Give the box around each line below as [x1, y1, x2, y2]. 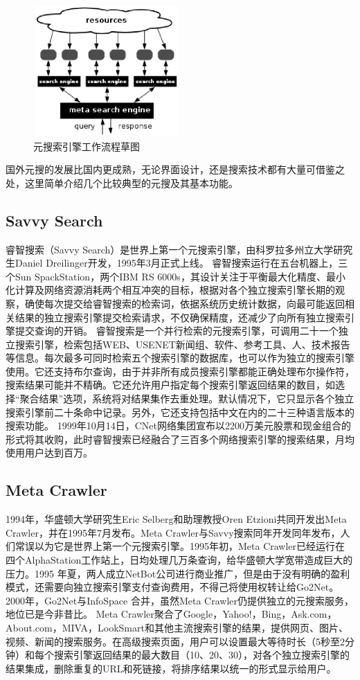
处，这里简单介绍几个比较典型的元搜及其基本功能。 [6, 175, 238, 190]
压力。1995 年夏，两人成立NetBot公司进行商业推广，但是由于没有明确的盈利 [6, 566, 350, 580]
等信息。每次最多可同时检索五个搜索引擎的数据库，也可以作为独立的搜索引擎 [6, 350, 354, 365]
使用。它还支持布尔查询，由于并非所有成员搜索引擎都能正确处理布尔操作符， [6, 364, 354, 378]
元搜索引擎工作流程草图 [33, 138, 140, 153]
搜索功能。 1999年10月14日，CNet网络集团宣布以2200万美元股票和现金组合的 [6, 418, 351, 433]
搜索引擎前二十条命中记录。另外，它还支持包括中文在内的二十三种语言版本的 [6, 404, 354, 419]
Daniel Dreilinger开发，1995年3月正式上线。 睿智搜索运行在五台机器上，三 [15, 256, 348, 270]
